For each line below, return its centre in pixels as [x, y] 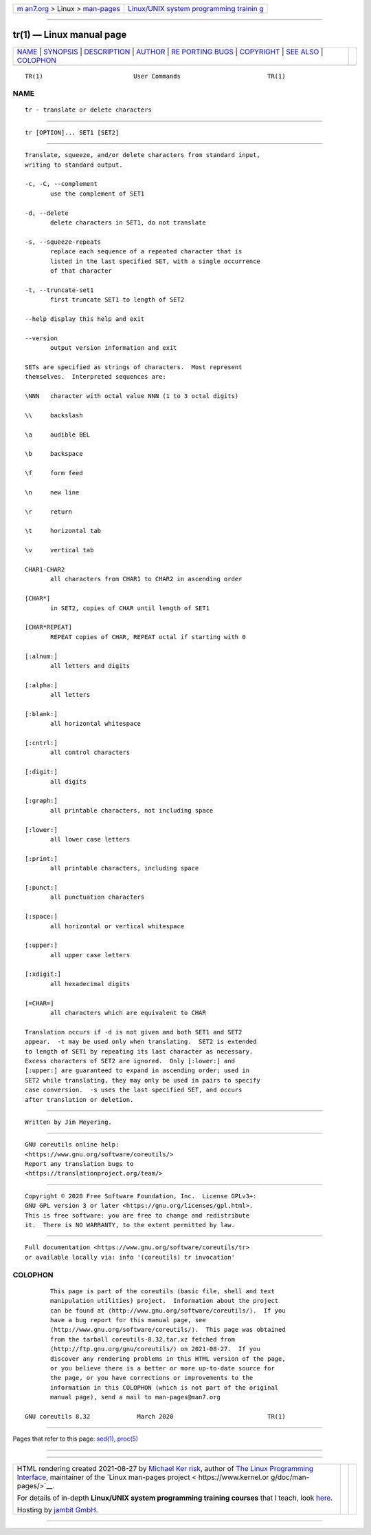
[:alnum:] [41, 656]
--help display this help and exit [85, 319]
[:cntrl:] [41, 743]
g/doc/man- [290, 1477]
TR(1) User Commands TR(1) [155, 76]
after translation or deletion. [79, 1099]
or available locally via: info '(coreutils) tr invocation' [130, 1257]
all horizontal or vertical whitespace [117, 926]
